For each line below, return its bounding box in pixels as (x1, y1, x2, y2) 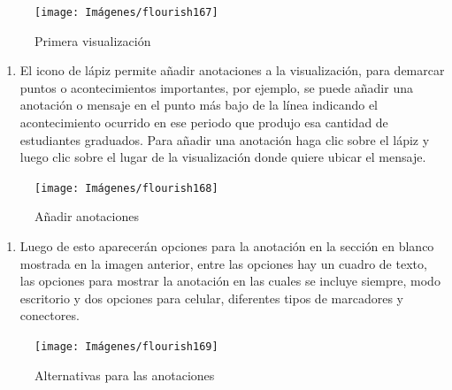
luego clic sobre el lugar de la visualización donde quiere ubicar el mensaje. (19, 148, 426, 166)
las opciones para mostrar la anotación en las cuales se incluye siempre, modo (19, 271, 441, 290)
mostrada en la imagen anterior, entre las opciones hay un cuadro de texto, (19, 254, 427, 272)
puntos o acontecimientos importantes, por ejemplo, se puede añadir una (19, 78, 413, 96)
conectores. (19, 306, 80, 325)
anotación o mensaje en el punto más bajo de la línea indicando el (19, 96, 379, 114)
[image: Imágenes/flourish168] (34, 181, 218, 195)
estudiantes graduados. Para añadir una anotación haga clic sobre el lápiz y (19, 130, 430, 149)
